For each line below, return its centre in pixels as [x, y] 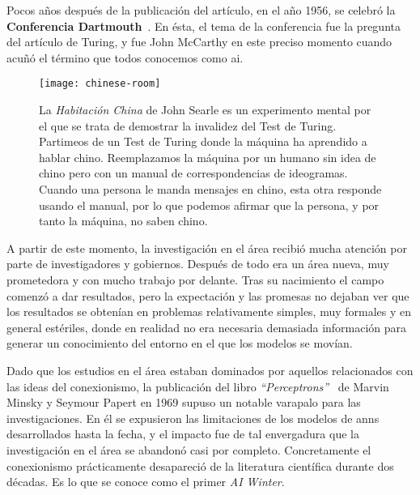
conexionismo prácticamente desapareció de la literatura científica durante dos [200, 465]
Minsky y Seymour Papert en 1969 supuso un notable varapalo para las [184, 402]
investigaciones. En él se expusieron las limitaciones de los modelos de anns [193, 418]
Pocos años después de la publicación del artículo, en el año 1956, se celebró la [201, 10]
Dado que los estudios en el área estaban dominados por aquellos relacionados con [210, 370]
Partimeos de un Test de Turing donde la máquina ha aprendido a [203, 141]
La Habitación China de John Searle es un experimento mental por [205, 110]
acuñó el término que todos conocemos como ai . [125, 57]
